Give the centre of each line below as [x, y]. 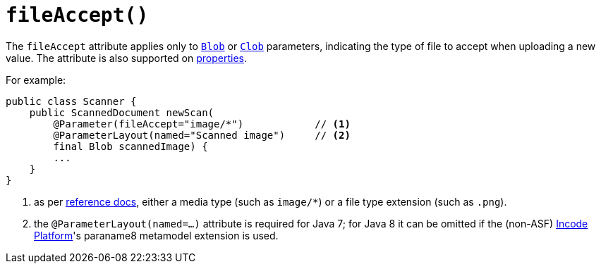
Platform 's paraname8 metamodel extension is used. [156, 235]
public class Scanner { [71, 101]
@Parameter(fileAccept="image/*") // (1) [202, 124]
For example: [36, 80]
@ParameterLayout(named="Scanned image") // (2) [202, 135]
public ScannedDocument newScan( [122, 112]
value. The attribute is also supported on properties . [127, 58]
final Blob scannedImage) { [130, 146]
